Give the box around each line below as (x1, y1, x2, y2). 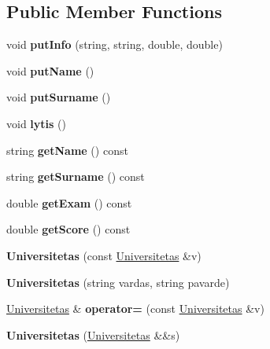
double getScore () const (6, 221, 131, 237)
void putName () (6, 62, 94, 79)
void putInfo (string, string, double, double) (6, 36, 223, 53)
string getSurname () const (6, 168, 145, 185)
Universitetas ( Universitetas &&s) (6, 326, 180, 343)
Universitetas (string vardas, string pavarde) (6, 274, 230, 290)
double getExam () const (6, 194, 132, 211)
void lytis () (6, 115, 66, 131)
